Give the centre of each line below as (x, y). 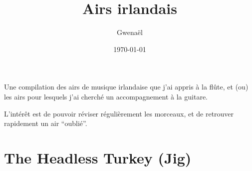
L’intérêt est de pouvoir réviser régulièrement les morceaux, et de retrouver (119, 113)
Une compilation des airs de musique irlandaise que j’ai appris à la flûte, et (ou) (126, 87)
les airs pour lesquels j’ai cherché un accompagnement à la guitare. (106, 96)
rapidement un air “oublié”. (46, 123)
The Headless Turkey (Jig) (98, 157)
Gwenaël (130, 32)
